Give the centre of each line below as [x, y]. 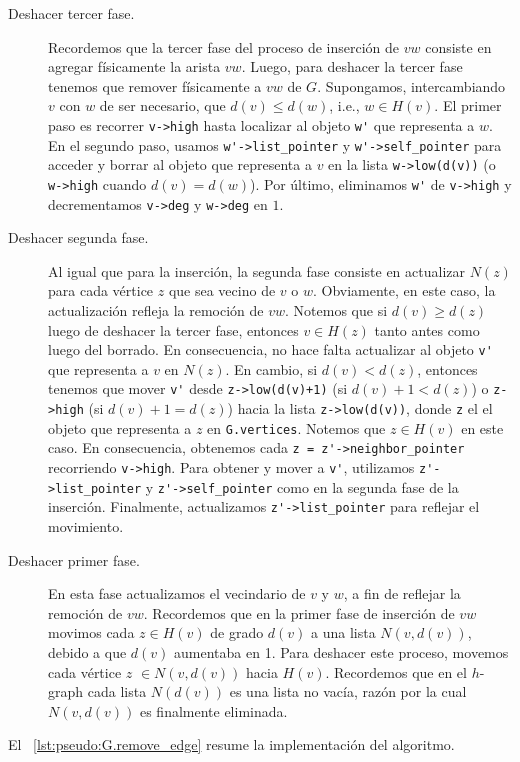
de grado [237, 632]
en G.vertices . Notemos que [296, 427]
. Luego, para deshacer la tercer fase [352, 66]
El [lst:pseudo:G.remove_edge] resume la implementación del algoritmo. [231, 744]
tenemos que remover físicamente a [155, 85]
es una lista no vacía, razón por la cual [348, 691]
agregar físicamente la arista [134, 66]
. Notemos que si [336, 310]
